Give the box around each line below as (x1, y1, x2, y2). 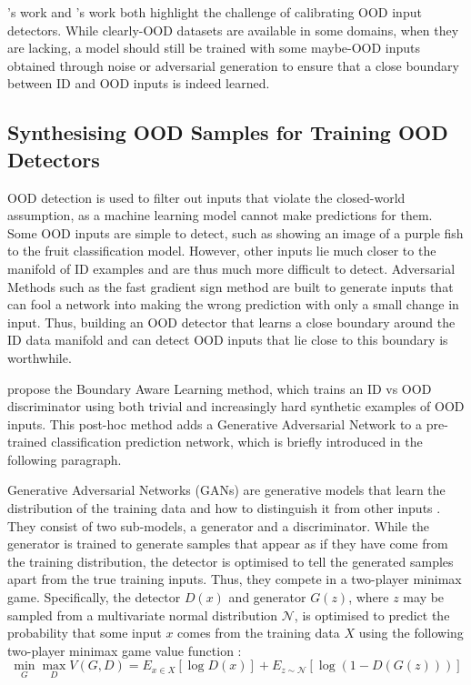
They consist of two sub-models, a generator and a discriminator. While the (7, 516, 430, 535)
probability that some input (7, 623, 162, 642)
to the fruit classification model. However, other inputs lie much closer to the (7, 241, 436, 260)
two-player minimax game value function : (7, 640, 242, 660)
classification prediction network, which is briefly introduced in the (51, 432, 423, 451)
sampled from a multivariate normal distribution (7, 605, 278, 624)
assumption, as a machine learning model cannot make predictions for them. (7, 206, 433, 225)
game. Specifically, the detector (7, 588, 181, 607)
